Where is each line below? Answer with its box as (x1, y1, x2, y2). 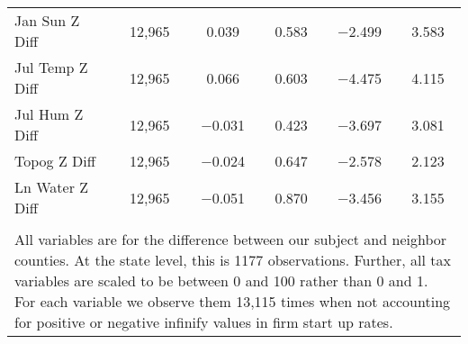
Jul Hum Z (14, 104, 84, 124)
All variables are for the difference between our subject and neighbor (14, 229, 447, 249)
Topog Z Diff (14, 150, 96, 171)
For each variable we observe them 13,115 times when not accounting (14, 291, 451, 312)
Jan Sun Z (14, 10, 80, 31)
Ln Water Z (14, 177, 89, 197)
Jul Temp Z (14, 57, 88, 77)
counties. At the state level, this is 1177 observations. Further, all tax (14, 249, 451, 270)
